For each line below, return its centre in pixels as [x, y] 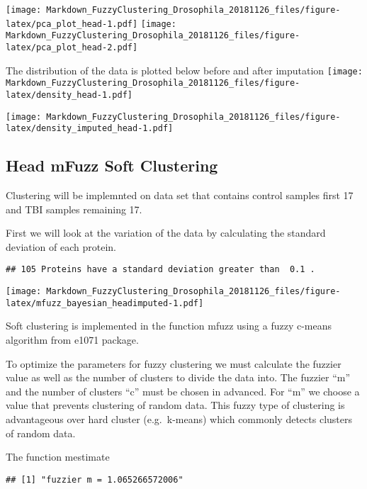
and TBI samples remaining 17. [74, 209]
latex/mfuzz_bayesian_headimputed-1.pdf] [105, 303]
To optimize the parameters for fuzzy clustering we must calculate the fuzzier [174, 363]
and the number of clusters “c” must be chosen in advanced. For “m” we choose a [183, 391]
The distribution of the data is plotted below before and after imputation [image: [184, 70]
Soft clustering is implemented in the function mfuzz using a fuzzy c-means [169, 326]
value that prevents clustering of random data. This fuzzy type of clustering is [175, 405]
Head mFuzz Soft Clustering [112, 165]
